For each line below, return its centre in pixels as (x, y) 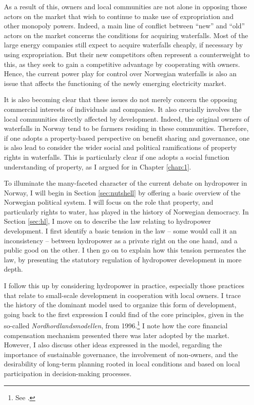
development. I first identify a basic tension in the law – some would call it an (120, 231)
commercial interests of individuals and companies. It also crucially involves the (123, 109)
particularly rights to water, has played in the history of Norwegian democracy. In (127, 211)
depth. (13, 269)
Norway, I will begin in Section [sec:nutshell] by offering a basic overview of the (122, 192)
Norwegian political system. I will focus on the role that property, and (109, 202)
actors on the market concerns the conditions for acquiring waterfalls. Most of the (126, 35)
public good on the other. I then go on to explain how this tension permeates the (125, 250)
